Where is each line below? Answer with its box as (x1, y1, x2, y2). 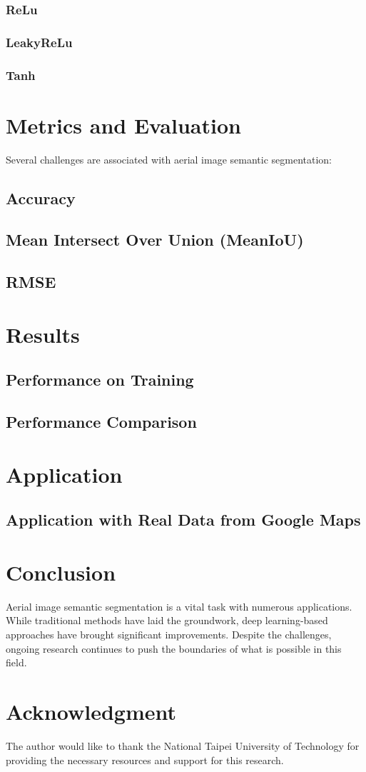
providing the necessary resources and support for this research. (6, 752, 284, 767)
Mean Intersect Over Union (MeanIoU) (6, 229, 304, 251)
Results (6, 319, 80, 349)
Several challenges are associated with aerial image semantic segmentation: (6, 151, 332, 166)
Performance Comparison (6, 411, 197, 433)
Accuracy (6, 186, 76, 209)
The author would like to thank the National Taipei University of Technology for (6, 738, 360, 753)
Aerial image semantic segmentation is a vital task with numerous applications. (6, 598, 352, 613)
